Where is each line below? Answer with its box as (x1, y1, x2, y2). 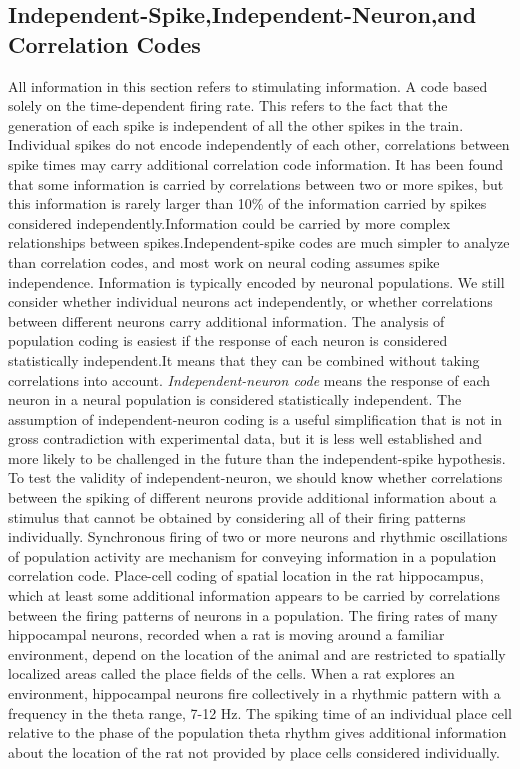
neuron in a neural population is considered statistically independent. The (8, 389, 462, 410)
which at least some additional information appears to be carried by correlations (8, 585, 501, 606)
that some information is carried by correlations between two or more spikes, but (8, 173, 504, 194)
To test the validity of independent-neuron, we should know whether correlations (8, 467, 503, 488)
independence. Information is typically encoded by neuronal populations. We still (8, 271, 505, 292)
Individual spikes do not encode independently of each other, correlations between (8, 134, 510, 155)
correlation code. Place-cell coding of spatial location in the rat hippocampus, (8, 565, 484, 586)
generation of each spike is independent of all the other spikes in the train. (8, 114, 464, 135)
